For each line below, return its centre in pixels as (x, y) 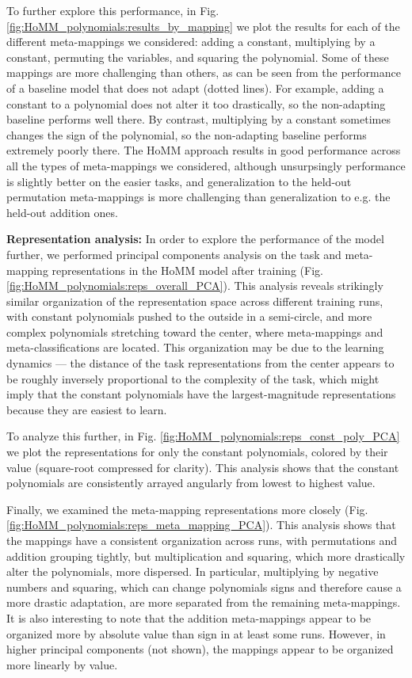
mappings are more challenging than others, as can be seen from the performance (204, 72)
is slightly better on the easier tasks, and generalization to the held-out (179, 181)
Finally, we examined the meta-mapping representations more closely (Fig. (187, 509)
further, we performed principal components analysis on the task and (174, 254)
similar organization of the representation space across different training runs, (195, 301)
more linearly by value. (62, 664)
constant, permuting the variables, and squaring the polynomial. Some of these (198, 57)
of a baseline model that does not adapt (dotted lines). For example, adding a (195, 88)
